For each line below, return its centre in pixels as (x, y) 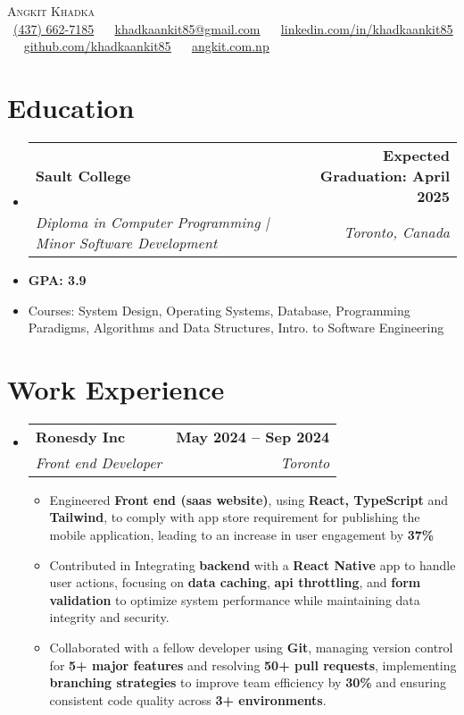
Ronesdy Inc (80, 436)
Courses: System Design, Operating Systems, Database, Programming (219, 310)
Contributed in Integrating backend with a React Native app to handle (253, 564)
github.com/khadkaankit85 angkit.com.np (146, 46)
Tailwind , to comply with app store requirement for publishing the (235, 517)
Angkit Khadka (51, 11)
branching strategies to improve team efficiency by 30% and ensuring (248, 682)
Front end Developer (99, 462)
